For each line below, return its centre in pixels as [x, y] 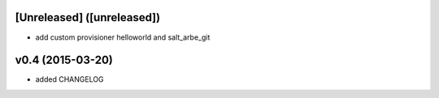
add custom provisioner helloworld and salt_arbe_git [123, 37]
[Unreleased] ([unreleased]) [88, 17]
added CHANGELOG [70, 79]
